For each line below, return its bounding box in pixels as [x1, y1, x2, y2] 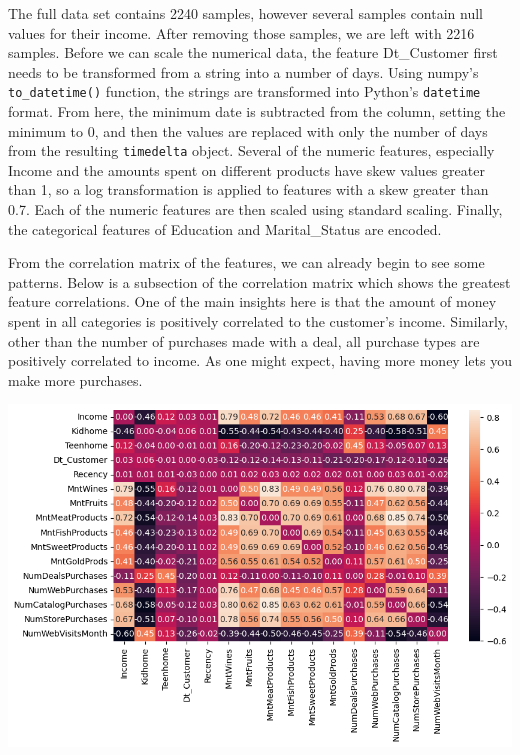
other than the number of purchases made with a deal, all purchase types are [8, 330, 480, 351]
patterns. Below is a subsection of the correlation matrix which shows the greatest [8, 271, 511, 292]
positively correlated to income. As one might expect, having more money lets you [8, 350, 512, 371]
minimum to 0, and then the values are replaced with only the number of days [8, 120, 488, 141]
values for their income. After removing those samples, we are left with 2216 [8, 22, 475, 43]
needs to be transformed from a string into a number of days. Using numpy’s [8, 61, 479, 82]
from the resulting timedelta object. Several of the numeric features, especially [8, 140, 495, 161]
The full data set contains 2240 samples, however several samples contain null [8, 3, 484, 23]
